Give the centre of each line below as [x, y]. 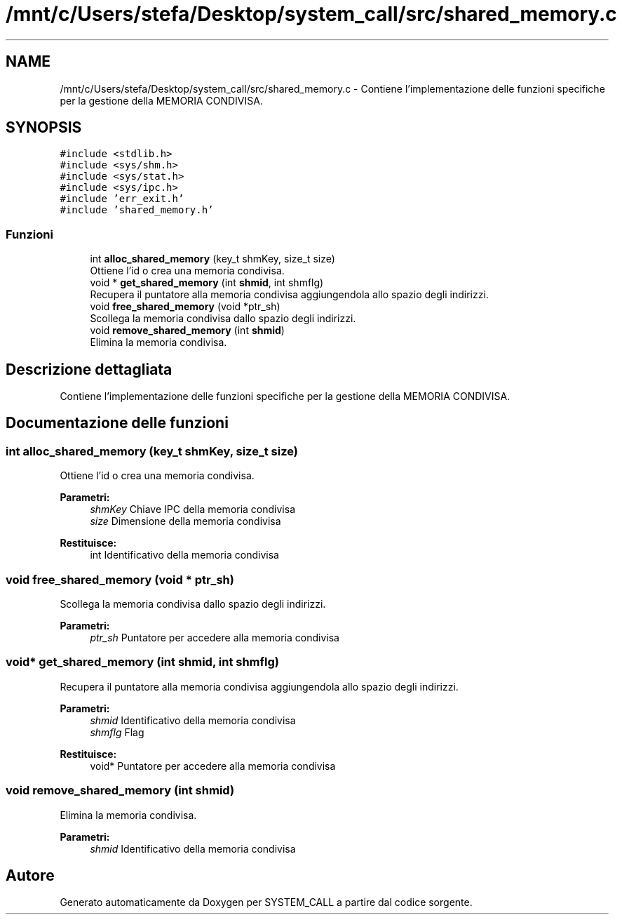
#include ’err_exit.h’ [122, 199]
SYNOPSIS [44, 128]
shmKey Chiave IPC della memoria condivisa [193, 509]
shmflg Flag [117, 732]
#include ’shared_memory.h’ [137, 210]
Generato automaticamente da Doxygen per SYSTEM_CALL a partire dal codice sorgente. [266, 902]
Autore [30, 875]
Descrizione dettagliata [89, 369]
